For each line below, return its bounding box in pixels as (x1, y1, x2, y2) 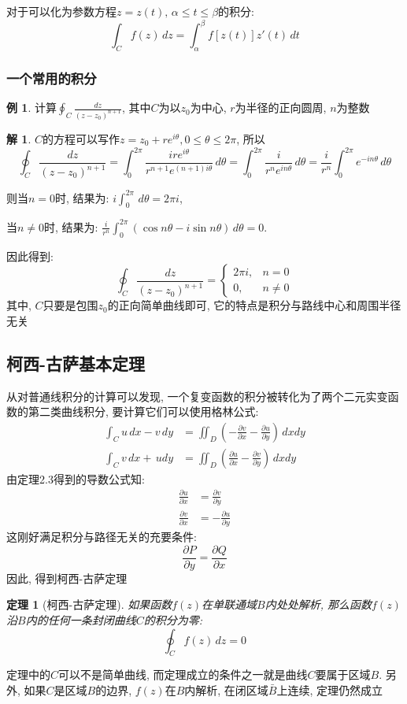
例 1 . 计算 (6, 99, 57, 116)
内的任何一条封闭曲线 (25, 612, 136, 628)
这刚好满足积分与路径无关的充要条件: (6, 528, 197, 545)
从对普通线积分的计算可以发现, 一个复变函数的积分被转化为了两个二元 (6, 387, 366, 404)
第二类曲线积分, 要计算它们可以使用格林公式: (28, 403, 259, 420)
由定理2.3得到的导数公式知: (6, 470, 145, 487)
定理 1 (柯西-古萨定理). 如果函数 (6, 596, 172, 613)
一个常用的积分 (6, 68, 97, 87)
